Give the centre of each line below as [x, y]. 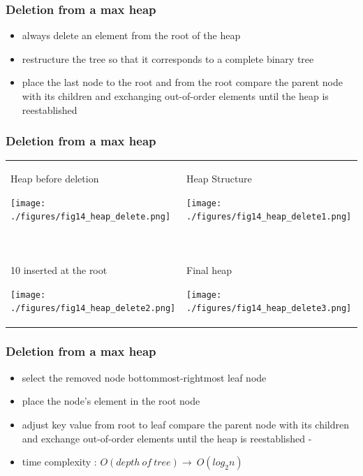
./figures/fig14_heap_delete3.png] [269, 309]
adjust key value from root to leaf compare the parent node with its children [185, 424]
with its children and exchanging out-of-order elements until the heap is [175, 96]
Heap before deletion [55, 179]
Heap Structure [219, 179]
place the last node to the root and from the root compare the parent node [182, 82]
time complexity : [59, 462]
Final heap [209, 270]
